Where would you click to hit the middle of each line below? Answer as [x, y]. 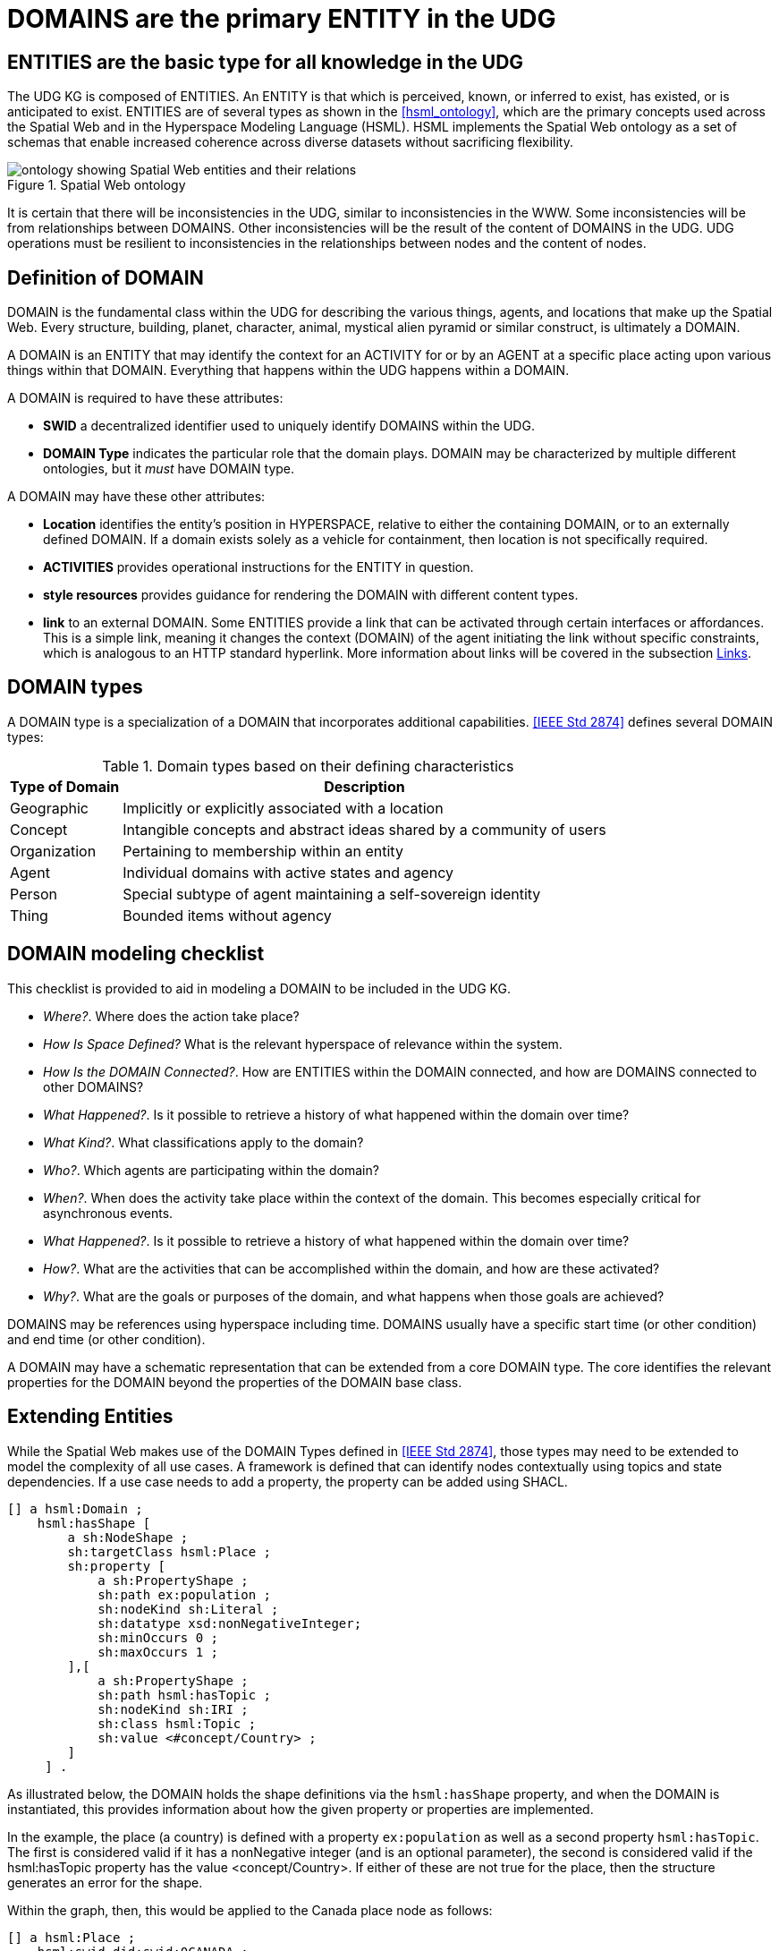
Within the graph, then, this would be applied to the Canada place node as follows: [250, 1910]
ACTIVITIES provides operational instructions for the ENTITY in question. [258, 567]
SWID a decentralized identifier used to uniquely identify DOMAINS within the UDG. [289, 426]
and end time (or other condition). [106, 1339]
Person [34, 894]
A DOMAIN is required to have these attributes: [145, 398]
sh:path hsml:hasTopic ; [185, 1695]
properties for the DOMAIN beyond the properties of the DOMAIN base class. [235, 1382]
